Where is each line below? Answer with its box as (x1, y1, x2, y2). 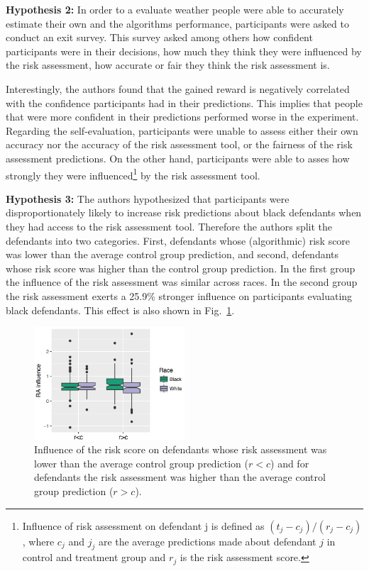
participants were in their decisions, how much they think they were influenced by (6, 43, 362, 58)
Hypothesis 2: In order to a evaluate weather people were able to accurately (6, 2, 344, 16)
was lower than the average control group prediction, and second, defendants (6, 247, 339, 262)
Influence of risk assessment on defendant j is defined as (22, 518, 265, 533)
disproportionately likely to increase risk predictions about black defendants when (6, 205, 362, 220)
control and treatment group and (22, 550, 166, 565)
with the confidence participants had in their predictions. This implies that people (6, 95, 363, 110)
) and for (270, 455, 309, 470)
